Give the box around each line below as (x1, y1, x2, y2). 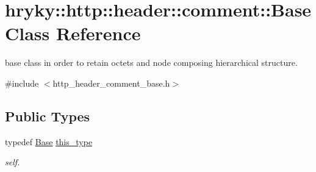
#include (5, 76, 39, 89)
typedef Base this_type (5, 135, 93, 148)
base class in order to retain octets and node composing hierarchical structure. (5, 56, 298, 69)
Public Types (5, 106, 90, 125)
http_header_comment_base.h (52, 76, 170, 89)
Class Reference (5, 21, 141, 46)
